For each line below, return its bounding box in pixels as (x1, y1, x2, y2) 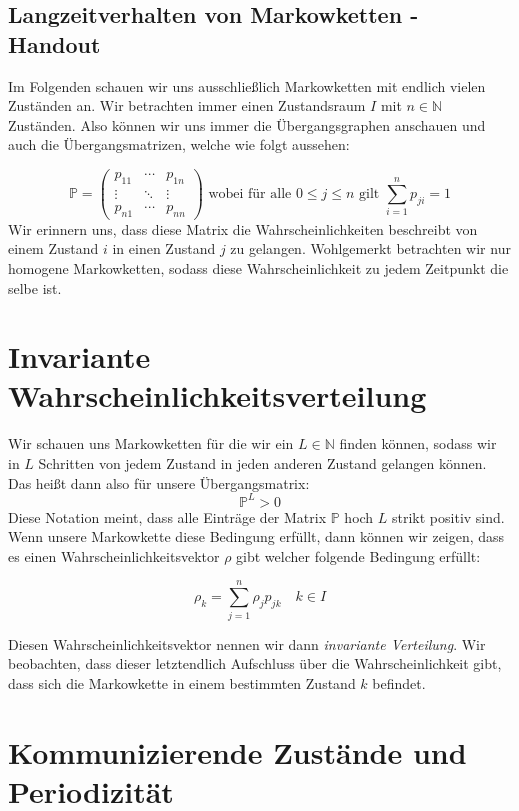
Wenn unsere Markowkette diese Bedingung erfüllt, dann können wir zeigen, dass (8, 526, 505, 547)
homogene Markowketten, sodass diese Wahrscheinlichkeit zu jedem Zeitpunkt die (8, 257, 509, 278)
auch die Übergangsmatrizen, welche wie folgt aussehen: (8, 134, 350, 155)
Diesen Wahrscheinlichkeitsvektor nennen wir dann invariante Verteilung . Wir (8, 633, 486, 654)
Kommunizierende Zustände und (8, 731, 467, 772)
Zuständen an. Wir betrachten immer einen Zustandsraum (8, 95, 366, 116)
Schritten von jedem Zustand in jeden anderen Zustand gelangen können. (38, 453, 487, 473)
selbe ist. (8, 277, 62, 298)
